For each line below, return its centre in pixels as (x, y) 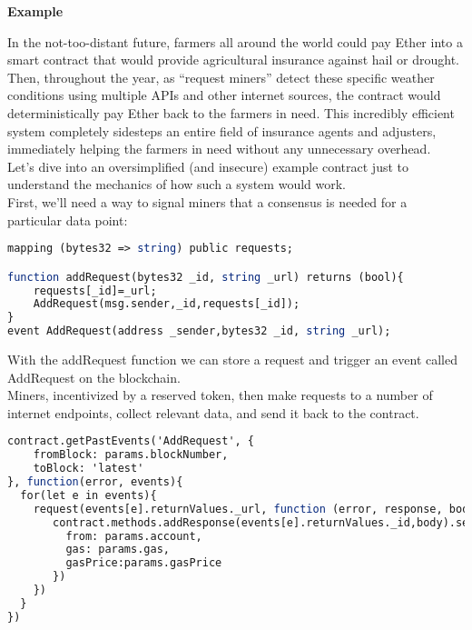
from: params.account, (134, 536)
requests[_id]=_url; (95, 290)
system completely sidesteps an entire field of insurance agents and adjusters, (222, 130)
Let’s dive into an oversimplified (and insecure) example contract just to (208, 166)
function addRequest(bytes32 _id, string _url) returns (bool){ (206, 277)
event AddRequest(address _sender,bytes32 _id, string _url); (199, 331)
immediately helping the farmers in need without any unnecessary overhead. (219, 149)
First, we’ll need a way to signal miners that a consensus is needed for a (207, 201)
